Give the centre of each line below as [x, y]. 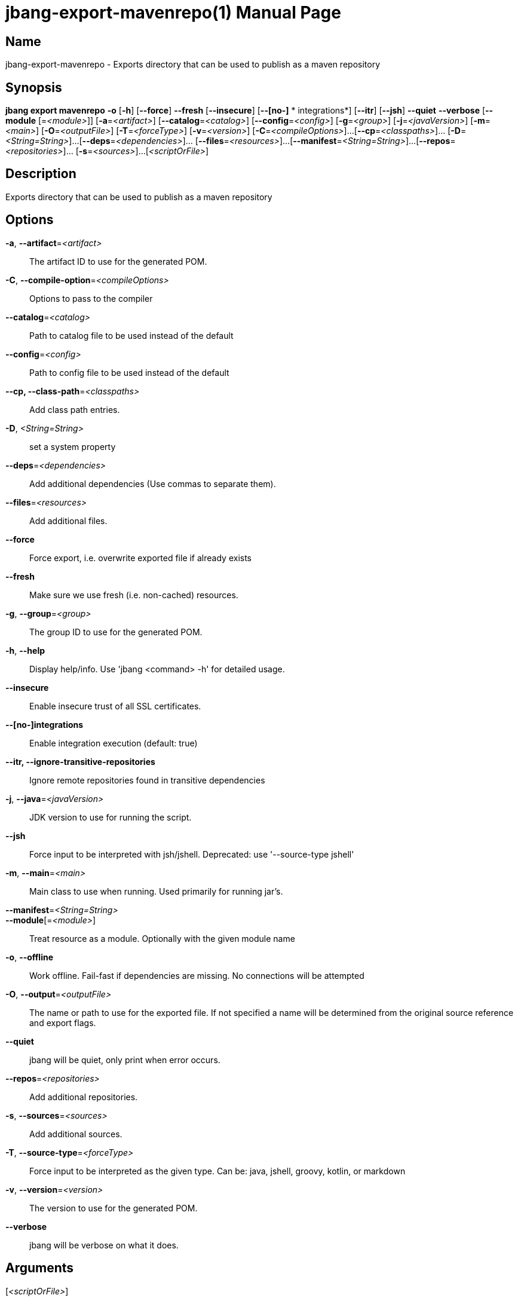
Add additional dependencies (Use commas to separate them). [153, 483]
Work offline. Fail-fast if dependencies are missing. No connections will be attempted [197, 975]
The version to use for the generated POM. [114, 1208]
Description [41, 174]
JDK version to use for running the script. [111, 817]
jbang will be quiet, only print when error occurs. [125, 1060]
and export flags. [63, 1023]
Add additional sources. [76, 1134]
